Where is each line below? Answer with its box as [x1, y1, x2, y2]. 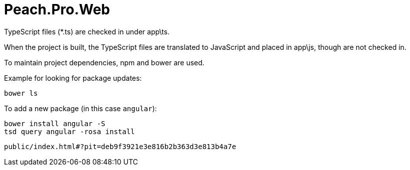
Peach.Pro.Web [4, 1, 110, 18]
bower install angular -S [4, 119, 106, 128]
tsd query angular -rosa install [4, 127, 135, 136]
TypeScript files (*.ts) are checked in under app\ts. [4, 27, 170, 36]
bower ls [4, 89, 38, 97]
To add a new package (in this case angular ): [4, 104, 157, 113]
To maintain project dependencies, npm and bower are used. [4, 58, 205, 67]
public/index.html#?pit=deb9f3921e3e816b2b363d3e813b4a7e [4, 142, 236, 151]
